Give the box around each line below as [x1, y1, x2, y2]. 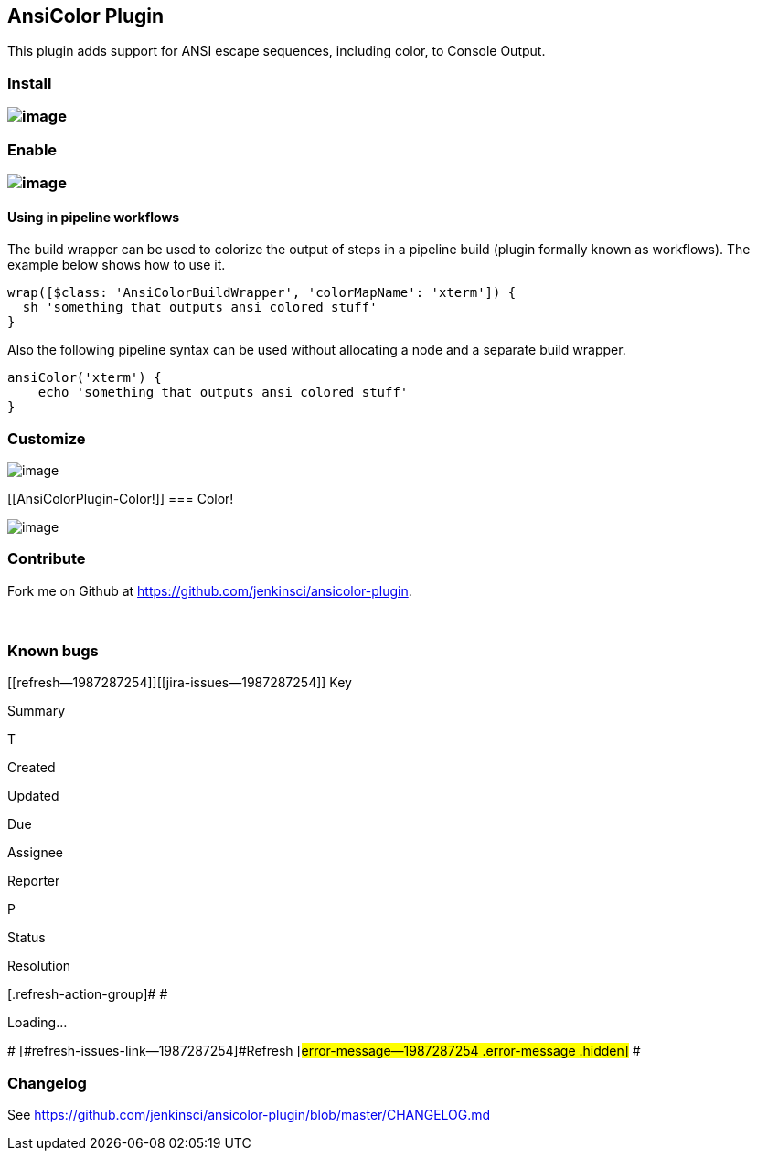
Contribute [7, 549, 86, 568]
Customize [7, 429, 86, 448]
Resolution [7, 958, 71, 974]
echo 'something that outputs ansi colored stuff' [37, 385, 409, 400]
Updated [7, 788, 59, 804]
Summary [7, 703, 66, 719]
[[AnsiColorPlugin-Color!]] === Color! [7, 490, 234, 506]
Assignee [7, 845, 64, 861]
